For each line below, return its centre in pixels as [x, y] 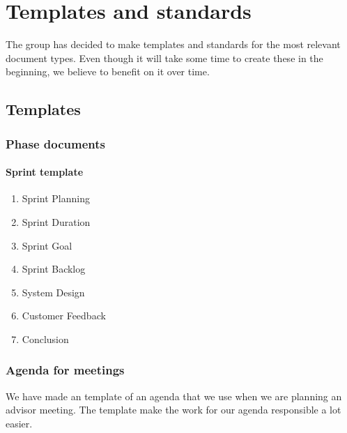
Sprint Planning [56, 198]
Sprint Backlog [54, 269]
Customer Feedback [64, 316]
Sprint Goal [47, 245]
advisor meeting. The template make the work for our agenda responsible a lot [173, 410]
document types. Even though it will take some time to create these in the [164, 58]
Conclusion [45, 339]
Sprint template [45, 172]
